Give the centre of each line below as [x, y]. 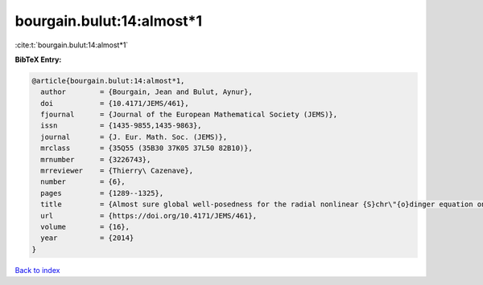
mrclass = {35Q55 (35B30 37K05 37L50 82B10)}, [147, 148]
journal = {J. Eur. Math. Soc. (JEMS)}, [134, 137]
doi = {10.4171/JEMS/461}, [115, 103]
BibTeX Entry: [38, 59]
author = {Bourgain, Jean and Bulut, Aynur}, [147, 92]
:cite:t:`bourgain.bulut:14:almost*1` [72, 45]
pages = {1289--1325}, [102, 193]
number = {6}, [83, 182]
